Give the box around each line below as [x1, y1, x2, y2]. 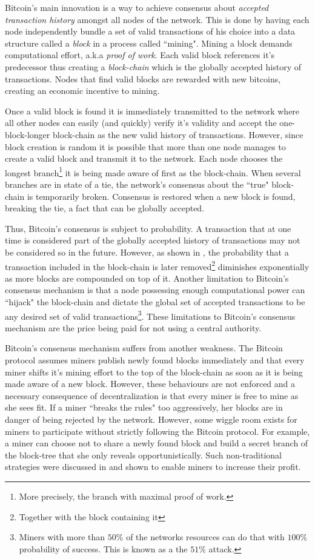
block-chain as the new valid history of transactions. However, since [52, 128, 303, 141]
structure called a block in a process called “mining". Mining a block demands [5, 36, 293, 49]
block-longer [5, 128, 50, 141]
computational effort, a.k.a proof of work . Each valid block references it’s [5, 48, 274, 61]
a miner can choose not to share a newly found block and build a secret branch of [5, 437, 308, 449]
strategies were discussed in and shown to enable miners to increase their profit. [5, 460, 301, 473]
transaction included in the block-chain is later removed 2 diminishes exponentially [5, 258, 310, 273]
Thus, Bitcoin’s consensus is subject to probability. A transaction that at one [5, 222, 291, 234]
